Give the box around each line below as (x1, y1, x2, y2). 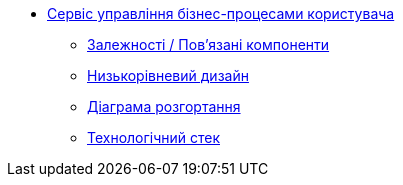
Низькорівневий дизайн (87, 67, 249, 84)
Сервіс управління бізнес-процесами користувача (47, 5, 395, 22)
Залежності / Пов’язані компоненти (87, 36, 330, 53)
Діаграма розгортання (87, 98, 241, 115)
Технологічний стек (87, 129, 220, 146)
